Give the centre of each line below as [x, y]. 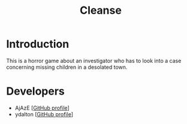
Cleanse [101, 10]
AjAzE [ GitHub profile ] [42, 108]
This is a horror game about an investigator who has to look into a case [94, 61]
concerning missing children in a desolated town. [67, 67]
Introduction [38, 44]
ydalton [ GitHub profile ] [44, 114]
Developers [35, 91]
